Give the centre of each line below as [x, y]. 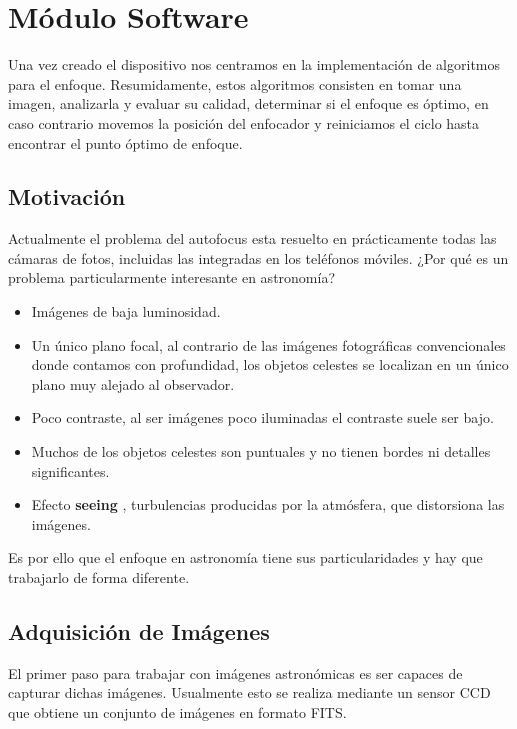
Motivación [67, 196]
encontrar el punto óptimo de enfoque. [125, 142]
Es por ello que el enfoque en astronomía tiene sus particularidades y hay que [245, 557]
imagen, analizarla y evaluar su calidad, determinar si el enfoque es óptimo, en [248, 103]
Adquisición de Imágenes [139, 631]
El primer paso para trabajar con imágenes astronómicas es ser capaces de [235, 672]
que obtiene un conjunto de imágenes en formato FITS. [177, 712]
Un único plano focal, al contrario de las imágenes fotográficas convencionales [268, 344]
